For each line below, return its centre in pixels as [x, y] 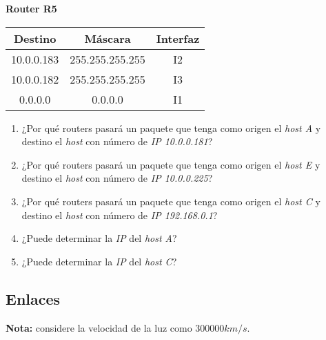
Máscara [108, 38]
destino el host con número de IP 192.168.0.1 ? [120, 215]
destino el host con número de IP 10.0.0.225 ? [117, 178]
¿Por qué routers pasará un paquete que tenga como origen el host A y [171, 127]
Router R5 [31, 8]
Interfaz [178, 38]
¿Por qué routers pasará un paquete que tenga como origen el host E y [171, 164]
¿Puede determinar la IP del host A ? [99, 238]
